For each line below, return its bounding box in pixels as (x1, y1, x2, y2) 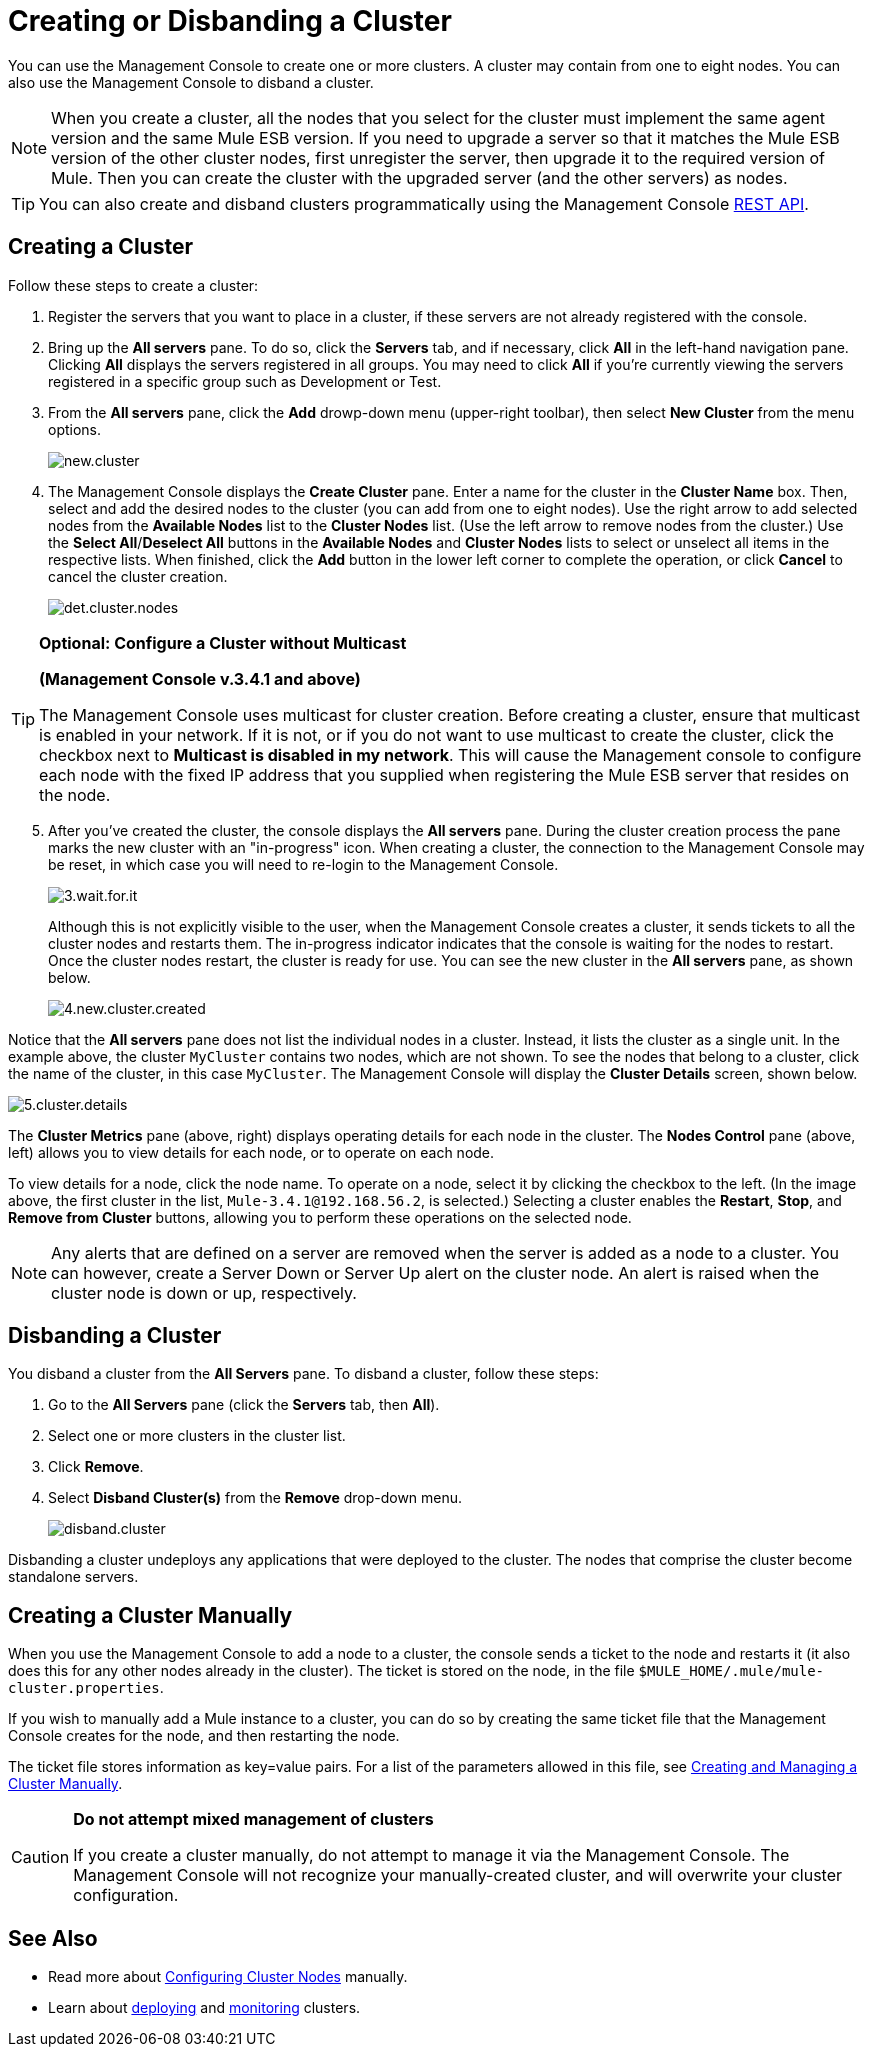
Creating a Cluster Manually (8, 1602, 293, 1628)
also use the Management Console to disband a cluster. (8, 73, 374, 91)
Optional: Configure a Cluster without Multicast (39, 632, 407, 653)
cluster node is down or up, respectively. (51, 1282, 357, 1303)
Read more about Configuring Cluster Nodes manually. (48, 1968, 408, 1986)
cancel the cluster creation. (48, 567, 228, 585)
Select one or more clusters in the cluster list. (48, 1427, 346, 1445)
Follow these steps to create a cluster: (8, 276, 259, 294)
